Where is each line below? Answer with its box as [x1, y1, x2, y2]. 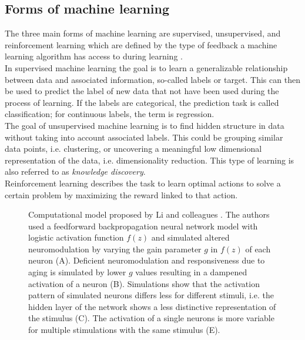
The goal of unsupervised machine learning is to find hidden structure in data [5, 119, 284, 131]
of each [245, 242, 271, 255]
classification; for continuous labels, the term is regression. [5, 108, 214, 120]
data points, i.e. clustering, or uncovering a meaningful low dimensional [5, 142, 262, 155]
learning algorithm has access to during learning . [5, 50, 183, 62]
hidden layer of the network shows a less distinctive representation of [28, 300, 276, 312]
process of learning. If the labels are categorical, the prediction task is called [5, 96, 279, 108]
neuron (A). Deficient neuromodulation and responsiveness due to [28, 254, 265, 266]
